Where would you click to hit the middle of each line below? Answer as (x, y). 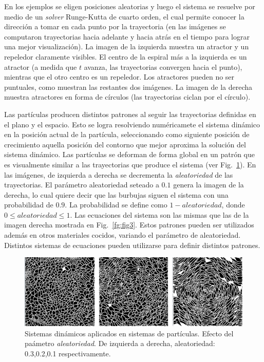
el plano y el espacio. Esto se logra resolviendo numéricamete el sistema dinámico (132, 124)
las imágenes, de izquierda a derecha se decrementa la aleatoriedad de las (119, 174)
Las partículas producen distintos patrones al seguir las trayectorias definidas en (130, 114)
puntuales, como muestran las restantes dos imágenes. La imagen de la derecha (128, 87)
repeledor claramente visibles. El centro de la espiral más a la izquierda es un (126, 56)
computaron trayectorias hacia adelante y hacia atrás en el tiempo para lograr (127, 36)
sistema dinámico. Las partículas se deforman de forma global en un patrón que (130, 154)
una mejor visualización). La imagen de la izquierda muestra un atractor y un (127, 46)
